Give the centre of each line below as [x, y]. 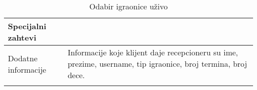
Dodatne [23, 58]
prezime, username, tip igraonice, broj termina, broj [157, 64]
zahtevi [22, 37]
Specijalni [27, 26]
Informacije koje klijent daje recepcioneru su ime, [153, 52]
